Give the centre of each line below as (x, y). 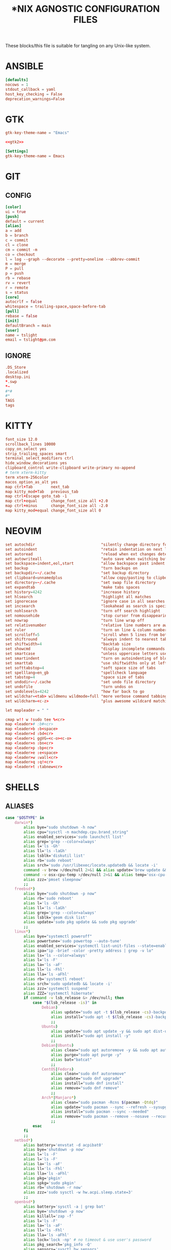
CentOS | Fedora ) (58, 1069)
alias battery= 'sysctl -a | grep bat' (65, 1207)
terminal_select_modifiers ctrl (39, 458)
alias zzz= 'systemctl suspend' (57, 988)
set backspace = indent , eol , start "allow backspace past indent (85, 564)
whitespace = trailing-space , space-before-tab (55, 307)
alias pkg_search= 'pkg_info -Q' (58, 1244)
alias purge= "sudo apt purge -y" (86, 1055)
